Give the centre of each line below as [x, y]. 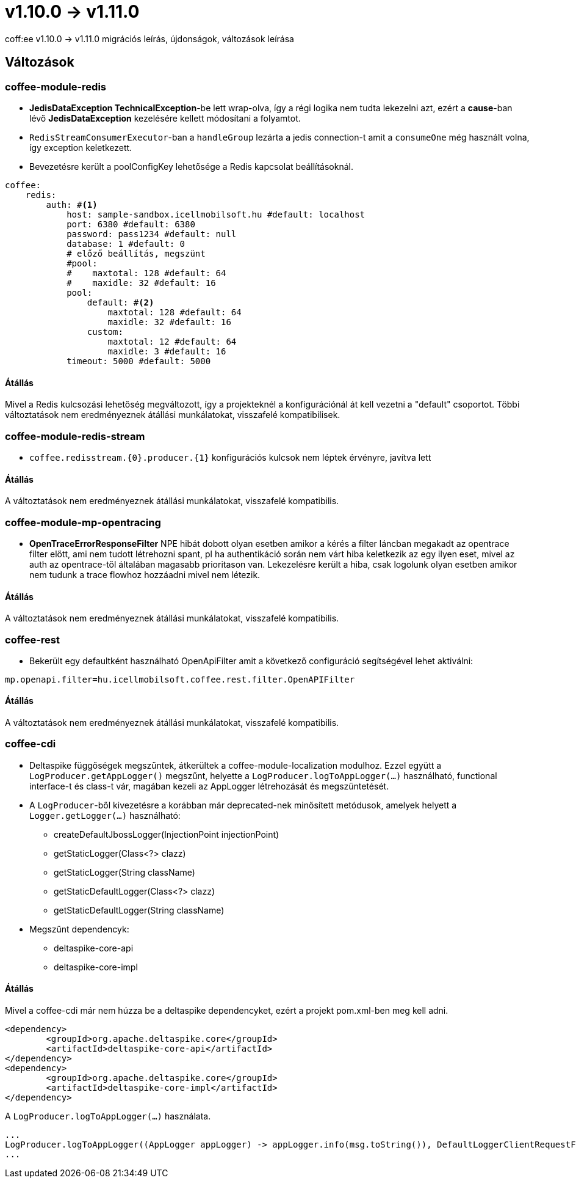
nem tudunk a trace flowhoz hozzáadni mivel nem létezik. [145, 574]
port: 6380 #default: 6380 [131, 224]
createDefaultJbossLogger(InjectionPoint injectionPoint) [167, 834]
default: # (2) [121, 302]
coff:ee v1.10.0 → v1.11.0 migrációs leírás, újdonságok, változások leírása [149, 38]
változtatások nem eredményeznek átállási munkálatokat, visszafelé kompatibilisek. [173, 415]
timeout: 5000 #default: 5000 [139, 361]
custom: [105, 331]
